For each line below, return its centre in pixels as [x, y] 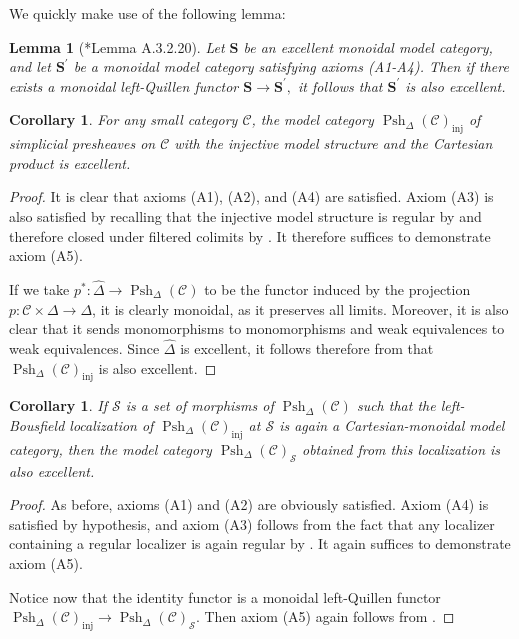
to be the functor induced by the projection [337, 288]
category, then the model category [110, 448]
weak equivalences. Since [84, 347]
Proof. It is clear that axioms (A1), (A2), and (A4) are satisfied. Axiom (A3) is [251, 196]
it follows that [340, 85]
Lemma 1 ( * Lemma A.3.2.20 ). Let [117, 46]
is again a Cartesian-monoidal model [392, 424]
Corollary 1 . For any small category [123, 119]
